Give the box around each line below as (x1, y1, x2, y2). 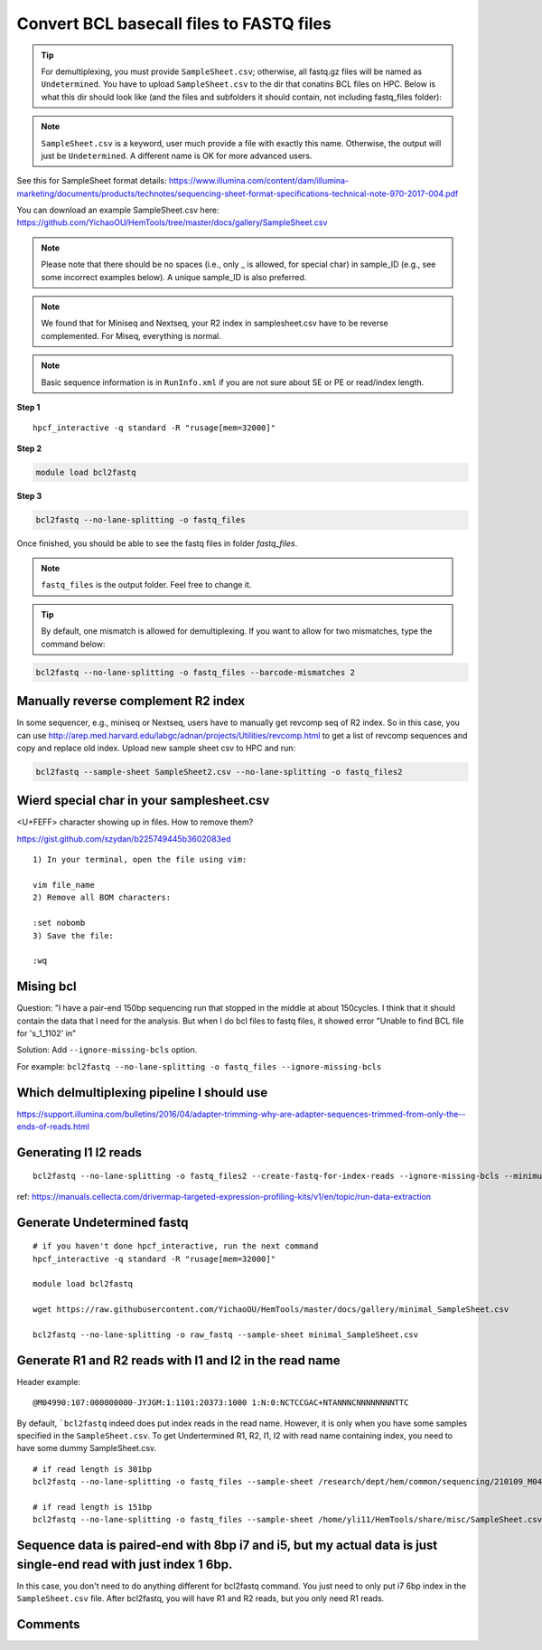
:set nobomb (33, 918, 86, 929)
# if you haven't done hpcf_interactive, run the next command (33, 1241, 319, 1251)
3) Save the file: (33, 930, 115, 940)
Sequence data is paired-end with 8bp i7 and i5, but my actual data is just (16, 1538, 438, 1553)
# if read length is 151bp (33, 1502, 153, 1513)
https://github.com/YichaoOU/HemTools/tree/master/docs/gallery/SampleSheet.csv (16, 217, 328, 228)
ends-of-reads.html (16, 1121, 90, 1132)
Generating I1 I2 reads (16, 1145, 142, 1160)
